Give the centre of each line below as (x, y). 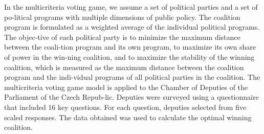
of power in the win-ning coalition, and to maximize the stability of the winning (129, 57)
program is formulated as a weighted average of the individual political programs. (132, 27)
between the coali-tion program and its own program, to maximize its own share (130, 47)
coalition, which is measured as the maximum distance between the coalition (124, 67)
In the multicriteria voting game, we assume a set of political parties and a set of (131, 7)
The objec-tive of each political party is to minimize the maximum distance (122, 37)
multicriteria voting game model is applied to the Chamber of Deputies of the (126, 87)
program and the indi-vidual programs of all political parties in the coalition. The (132, 77)
